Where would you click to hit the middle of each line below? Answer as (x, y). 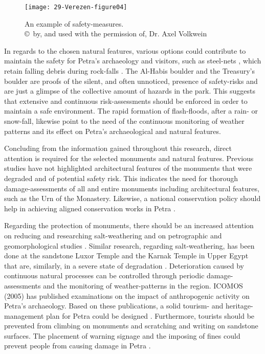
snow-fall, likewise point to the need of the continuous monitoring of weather (124, 121)
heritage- (239, 306)
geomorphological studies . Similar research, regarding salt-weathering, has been (129, 245)
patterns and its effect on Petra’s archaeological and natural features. (113, 131)
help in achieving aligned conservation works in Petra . (90, 208)
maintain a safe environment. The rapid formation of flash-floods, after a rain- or (131, 111)
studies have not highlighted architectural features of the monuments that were (128, 168)
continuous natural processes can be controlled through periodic (104, 275)
